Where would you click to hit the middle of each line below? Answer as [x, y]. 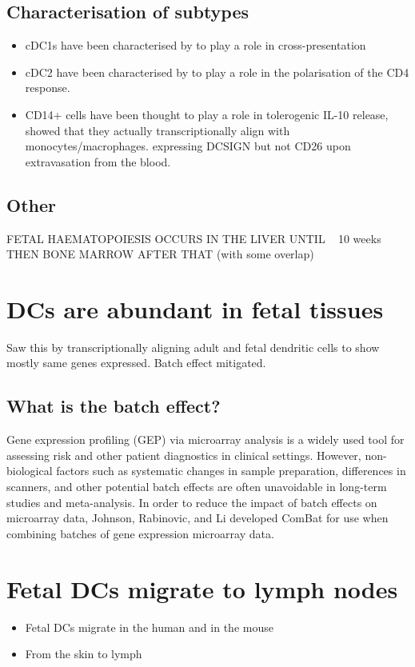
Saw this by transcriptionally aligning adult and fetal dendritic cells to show [193, 347]
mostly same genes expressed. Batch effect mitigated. [136, 363]
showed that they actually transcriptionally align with [158, 130]
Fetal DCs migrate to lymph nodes [202, 588]
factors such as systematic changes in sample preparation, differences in [231, 471]
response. [48, 88]
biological [30, 471]
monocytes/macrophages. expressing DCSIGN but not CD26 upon [188, 146]
